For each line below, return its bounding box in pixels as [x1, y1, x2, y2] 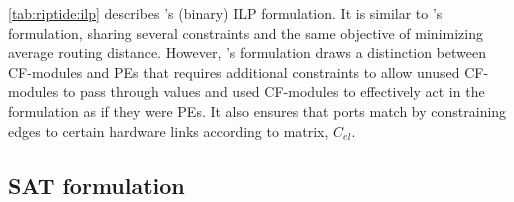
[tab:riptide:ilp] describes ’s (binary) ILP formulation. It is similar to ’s [8, 3, 443, 23]
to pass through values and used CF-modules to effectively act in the [62, 81, 485, 102]
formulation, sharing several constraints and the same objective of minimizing [8, 22, 483, 43]
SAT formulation [8, 169, 185, 200]
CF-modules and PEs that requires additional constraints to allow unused [8, 61, 460, 82]
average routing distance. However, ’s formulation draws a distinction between [8, 42, 487, 63]
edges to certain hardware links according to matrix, [8, 120, 329, 141]
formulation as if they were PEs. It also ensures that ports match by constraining [8, 100, 507, 121]
